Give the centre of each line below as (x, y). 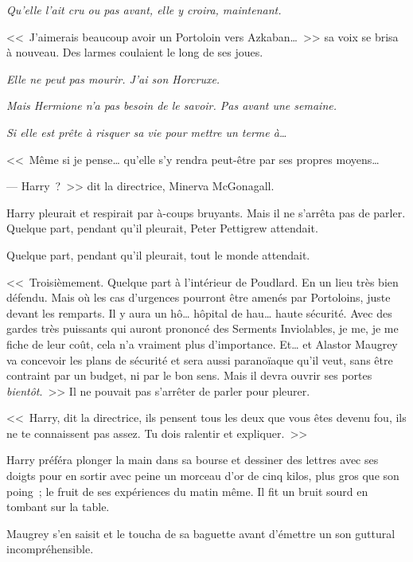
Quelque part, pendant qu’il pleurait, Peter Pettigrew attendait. (162, 228)
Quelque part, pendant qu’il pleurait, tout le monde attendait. (158, 254)
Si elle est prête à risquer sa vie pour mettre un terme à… (147, 132)
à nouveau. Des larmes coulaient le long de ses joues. (135, 52)
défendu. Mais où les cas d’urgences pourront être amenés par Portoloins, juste (199, 297)
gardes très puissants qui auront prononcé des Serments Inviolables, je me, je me (203, 328)
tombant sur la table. (58, 507)
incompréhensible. (50, 549)
